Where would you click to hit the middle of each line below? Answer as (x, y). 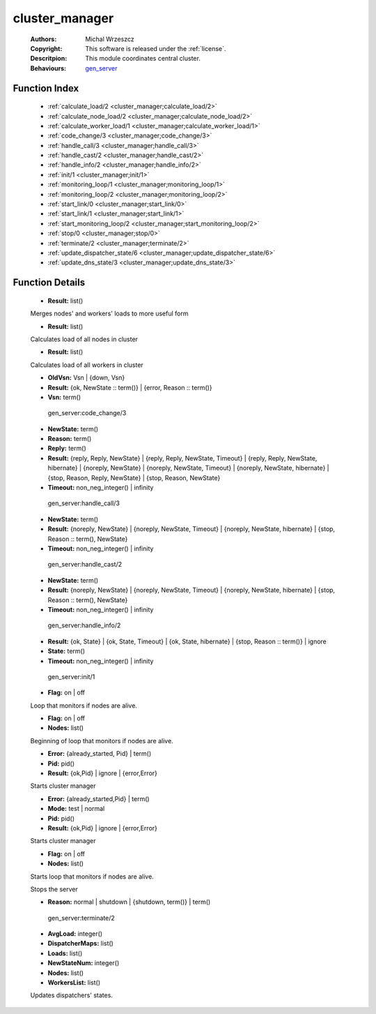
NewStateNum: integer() (84, 963)
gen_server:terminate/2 (81, 918)
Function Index (46, 88)
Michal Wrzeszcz (110, 39)
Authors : (44, 39)
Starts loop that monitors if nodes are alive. (92, 877)
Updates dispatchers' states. (71, 995)
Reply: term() (67, 448)
